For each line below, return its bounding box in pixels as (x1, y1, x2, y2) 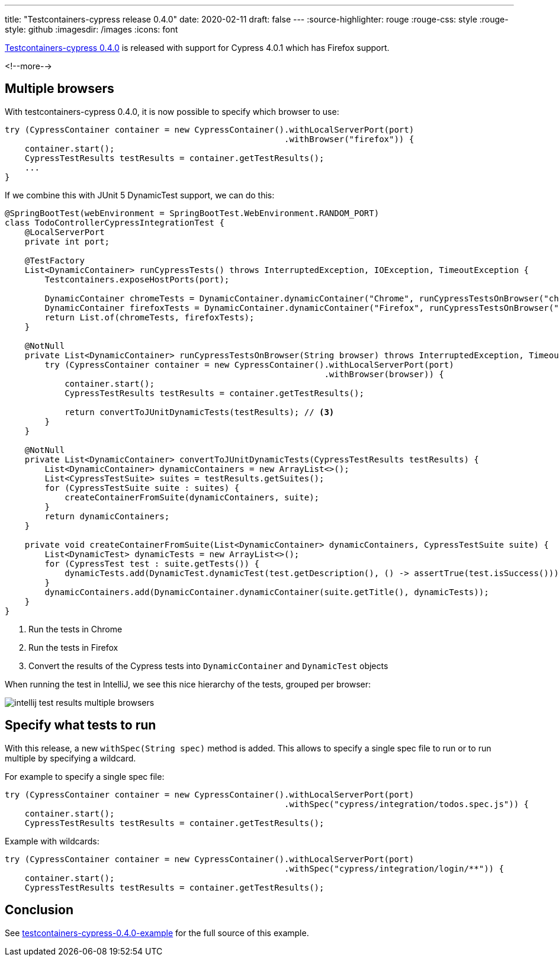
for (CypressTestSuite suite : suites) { (44, 483, 240, 493)
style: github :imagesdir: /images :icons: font (5, 24, 178, 34)
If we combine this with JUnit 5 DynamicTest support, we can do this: (5, 189, 275, 200)
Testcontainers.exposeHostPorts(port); (44, 274, 230, 284)
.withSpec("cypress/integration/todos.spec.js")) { (284, 799, 529, 809)
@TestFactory (24, 255, 85, 265)
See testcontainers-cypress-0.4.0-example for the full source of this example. (5, 927, 309, 938)
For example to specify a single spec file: (5, 771, 165, 782)
